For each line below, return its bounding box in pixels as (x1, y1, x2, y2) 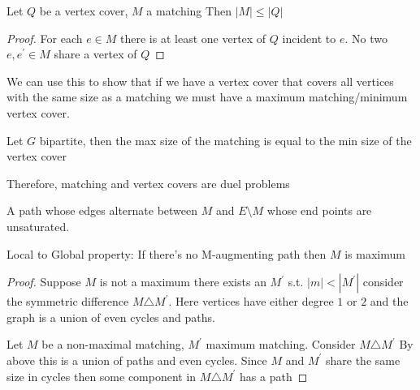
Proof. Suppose (6, 273, 81, 290)
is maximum (344, 245, 405, 262)
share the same (325, 351, 401, 368)
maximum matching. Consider (206, 336, 356, 353)
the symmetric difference (6, 293, 129, 310)
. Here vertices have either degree (168, 293, 334, 310)
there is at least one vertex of (120, 29, 266, 46)
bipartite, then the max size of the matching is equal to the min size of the (39, 131, 412, 148)
